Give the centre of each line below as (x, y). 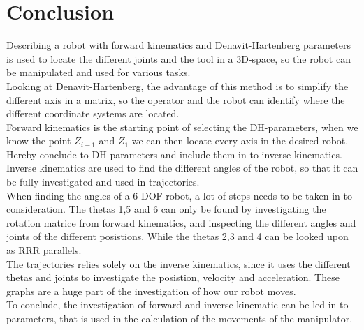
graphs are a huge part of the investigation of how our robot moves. (151, 291)
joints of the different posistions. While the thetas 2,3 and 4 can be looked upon (177, 236)
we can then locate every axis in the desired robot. (240, 141)
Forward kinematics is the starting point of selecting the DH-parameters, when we (182, 127)
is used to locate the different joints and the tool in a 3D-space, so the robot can (179, 58)
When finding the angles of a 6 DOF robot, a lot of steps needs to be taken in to (180, 195)
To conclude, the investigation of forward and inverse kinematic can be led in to (177, 305)
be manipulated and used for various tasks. (99, 72)
